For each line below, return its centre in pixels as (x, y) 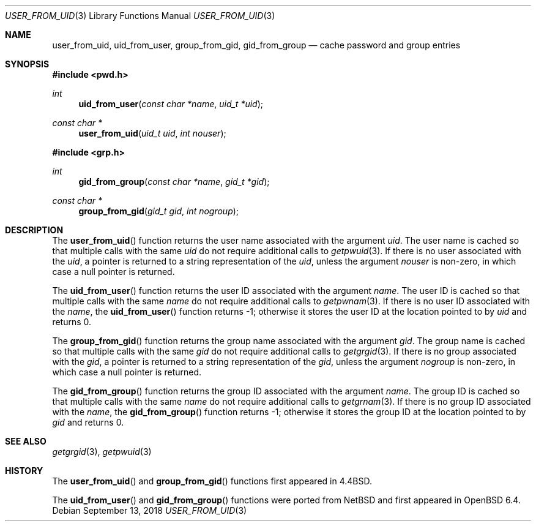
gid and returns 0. (88, 422)
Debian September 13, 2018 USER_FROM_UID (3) (150, 510)
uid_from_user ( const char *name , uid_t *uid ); (171, 104)
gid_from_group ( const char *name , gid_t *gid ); (174, 182)
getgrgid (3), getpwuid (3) (102, 452)
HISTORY (24, 471)
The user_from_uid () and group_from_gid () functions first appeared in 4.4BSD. (212, 481)
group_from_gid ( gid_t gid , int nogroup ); (159, 211)
